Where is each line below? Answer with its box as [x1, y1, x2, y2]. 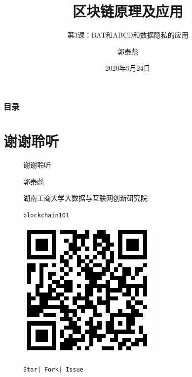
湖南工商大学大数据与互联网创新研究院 [23, 193, 148, 203]
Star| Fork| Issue [23, 366, 83, 373]
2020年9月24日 [105, 63, 151, 73]
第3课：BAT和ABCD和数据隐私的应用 [67, 30, 189, 40]
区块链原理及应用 [72, 1, 183, 21]
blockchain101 [23, 211, 70, 219]
